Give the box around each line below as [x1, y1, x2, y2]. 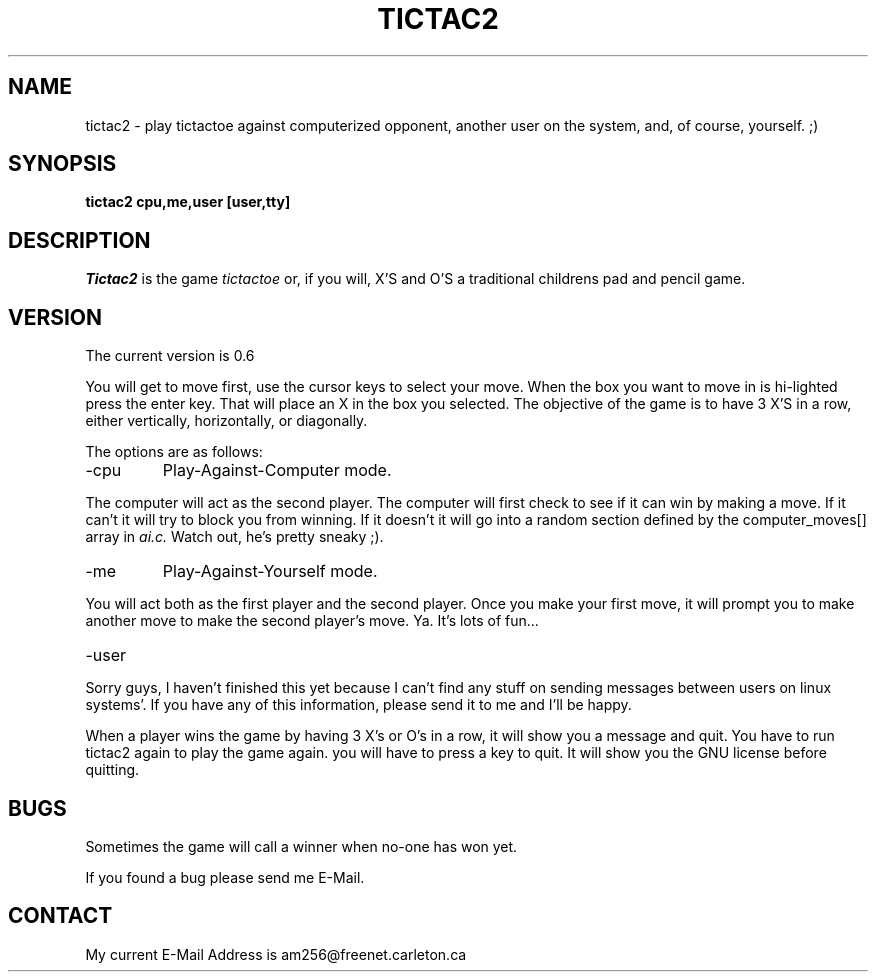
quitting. [85, 761, 140, 779]
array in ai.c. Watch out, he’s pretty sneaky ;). [85, 528, 384, 546]
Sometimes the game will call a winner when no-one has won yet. [85, 837, 518, 855]
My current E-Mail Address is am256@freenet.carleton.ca [85, 945, 467, 963]
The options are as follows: [85, 443, 263, 461]
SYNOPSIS [8, 151, 117, 177]
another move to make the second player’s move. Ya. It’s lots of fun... [85, 612, 539, 630]
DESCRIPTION [8, 227, 151, 253]
